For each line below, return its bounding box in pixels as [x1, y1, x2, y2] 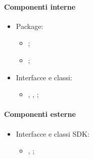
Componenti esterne [4, 109, 76, 119]
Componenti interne [4, 1, 76, 12]
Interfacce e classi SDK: [16, 128, 89, 139]
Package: [16, 20, 43, 31]
